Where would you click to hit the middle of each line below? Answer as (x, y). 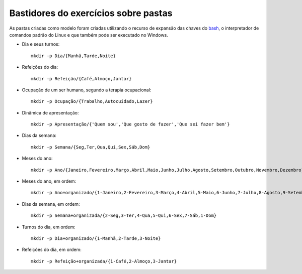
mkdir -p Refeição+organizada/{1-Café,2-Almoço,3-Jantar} (104, 261)
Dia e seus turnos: (41, 44)
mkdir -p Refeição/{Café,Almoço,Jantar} (81, 79)
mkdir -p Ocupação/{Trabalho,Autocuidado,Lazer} (92, 101)
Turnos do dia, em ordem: (49, 227)
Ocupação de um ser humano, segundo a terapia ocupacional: (87, 90)
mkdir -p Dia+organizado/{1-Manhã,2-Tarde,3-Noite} (96, 238)
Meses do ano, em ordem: (49, 181)
